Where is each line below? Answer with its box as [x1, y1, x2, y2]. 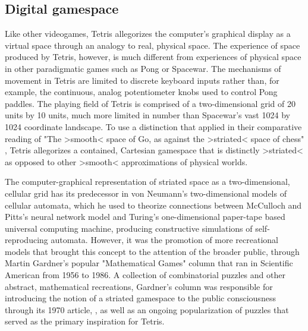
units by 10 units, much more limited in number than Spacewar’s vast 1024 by [5, 109, 290, 121]
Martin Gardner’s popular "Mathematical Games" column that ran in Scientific [5, 257, 293, 269]
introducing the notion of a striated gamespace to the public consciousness [5, 292, 276, 304]
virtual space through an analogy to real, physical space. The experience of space [5, 39, 300, 51]
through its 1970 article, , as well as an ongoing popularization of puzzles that [5, 303, 289, 316]
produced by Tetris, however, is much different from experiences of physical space [5, 51, 301, 63]
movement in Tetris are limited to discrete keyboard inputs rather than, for [5, 74, 279, 86]
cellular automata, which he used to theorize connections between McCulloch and [5, 198, 302, 211]
